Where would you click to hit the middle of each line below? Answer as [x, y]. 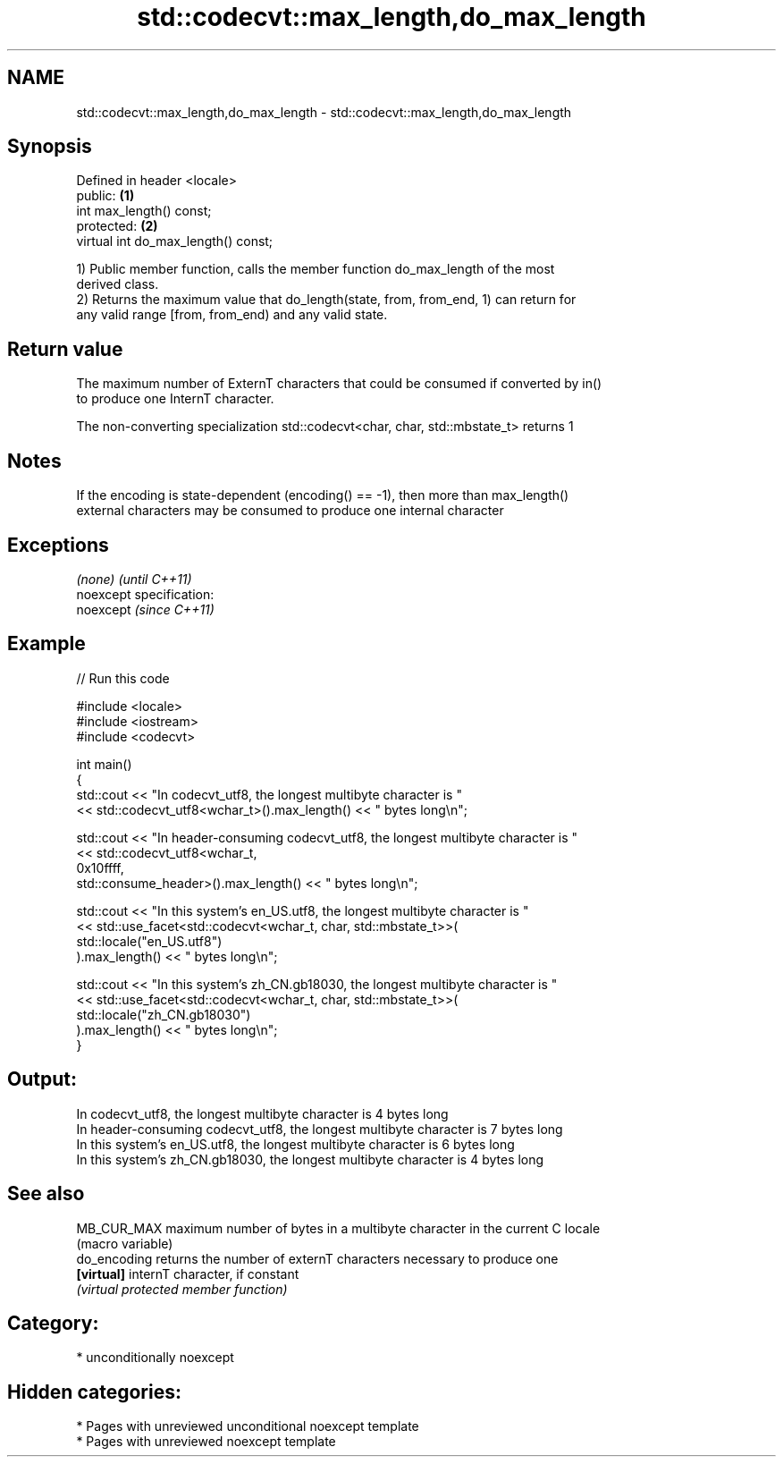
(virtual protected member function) [182, 1289]
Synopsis [50, 147]
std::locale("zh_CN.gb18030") [164, 1014]
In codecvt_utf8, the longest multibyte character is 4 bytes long [262, 1113]
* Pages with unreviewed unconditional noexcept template [248, 1426]
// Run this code [123, 678]
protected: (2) [117, 226]
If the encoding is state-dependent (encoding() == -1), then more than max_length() [323, 495]
